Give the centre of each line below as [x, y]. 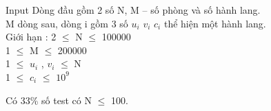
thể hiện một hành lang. [215, 23]
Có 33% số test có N [49, 100]
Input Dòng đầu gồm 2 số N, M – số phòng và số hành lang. [133, 10]
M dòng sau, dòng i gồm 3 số [67, 23]
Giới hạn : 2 [31, 37]
